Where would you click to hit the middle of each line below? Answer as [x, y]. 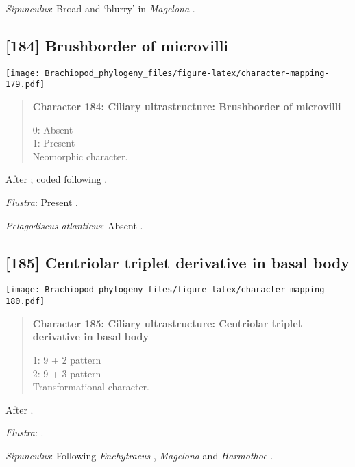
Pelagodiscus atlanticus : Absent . [74, 225]
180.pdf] [25, 302]
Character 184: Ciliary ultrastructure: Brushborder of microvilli [187, 106]
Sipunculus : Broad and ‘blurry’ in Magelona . [100, 8]
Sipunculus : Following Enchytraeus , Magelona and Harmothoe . [139, 455]
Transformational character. [91, 387]
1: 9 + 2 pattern [67, 359]
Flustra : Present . [42, 202]
